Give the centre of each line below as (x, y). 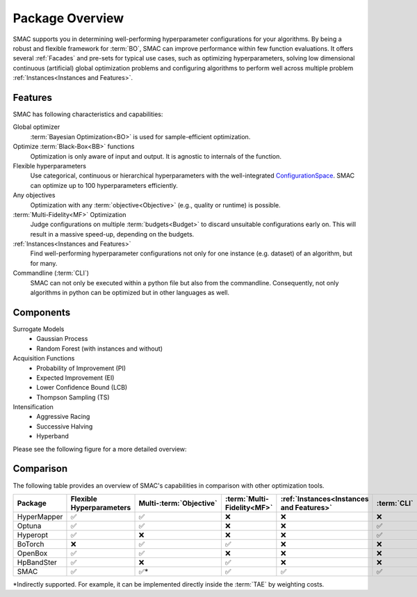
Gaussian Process (62, 339)
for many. (44, 263)
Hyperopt (33, 534)
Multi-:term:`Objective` (178, 503)
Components (42, 312)
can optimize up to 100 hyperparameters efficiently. (104, 185)
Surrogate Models (39, 329)
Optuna (29, 525)
